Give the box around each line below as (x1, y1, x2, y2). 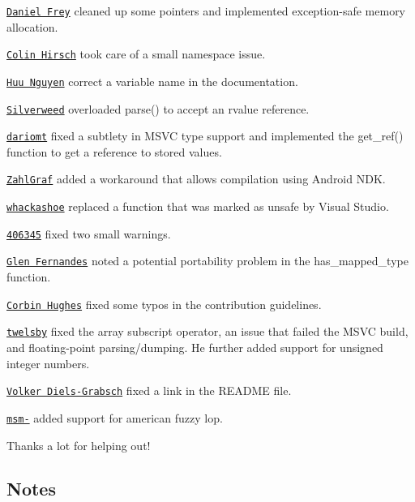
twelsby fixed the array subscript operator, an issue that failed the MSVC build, (6, 323, 409, 340)
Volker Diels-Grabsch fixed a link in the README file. (6, 382, 292, 399)
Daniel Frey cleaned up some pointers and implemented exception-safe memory (6, 2, 406, 19)
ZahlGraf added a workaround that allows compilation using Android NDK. (6, 170, 386, 187)
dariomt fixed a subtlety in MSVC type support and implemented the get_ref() (6, 127, 404, 144)
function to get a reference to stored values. (6, 143, 222, 160)
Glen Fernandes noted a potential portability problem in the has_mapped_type (6, 252, 409, 269)
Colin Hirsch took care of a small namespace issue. (6, 45, 266, 62)
